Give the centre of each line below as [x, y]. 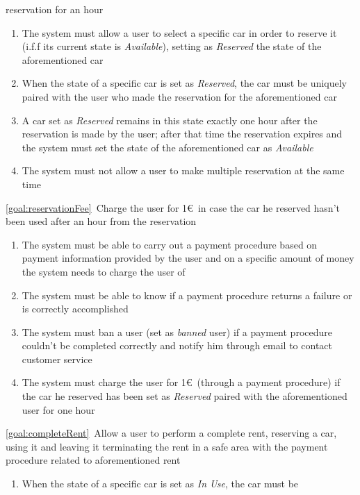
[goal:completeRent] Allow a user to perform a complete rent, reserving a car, [171, 433]
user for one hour [58, 409]
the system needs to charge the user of [104, 271]
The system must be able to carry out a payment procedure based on [170, 244]
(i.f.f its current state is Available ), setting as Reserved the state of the [172, 46]
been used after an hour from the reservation [101, 221]
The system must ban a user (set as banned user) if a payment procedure [177, 332]
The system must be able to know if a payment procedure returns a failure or [187, 295]
